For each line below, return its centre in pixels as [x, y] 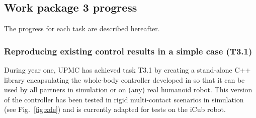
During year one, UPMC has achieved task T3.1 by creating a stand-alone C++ [127, 70]
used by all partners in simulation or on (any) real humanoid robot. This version [128, 90]
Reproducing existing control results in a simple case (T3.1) [128, 51]
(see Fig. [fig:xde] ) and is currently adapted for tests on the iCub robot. [115, 109]
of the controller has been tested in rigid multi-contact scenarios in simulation [124, 99]
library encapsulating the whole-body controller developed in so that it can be [124, 79]
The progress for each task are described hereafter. [82, 28]
